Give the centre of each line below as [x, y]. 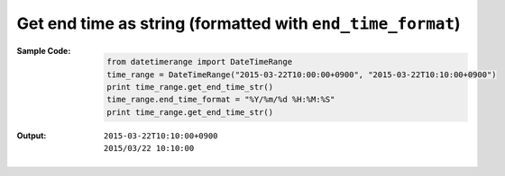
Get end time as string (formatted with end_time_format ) [239, 23]
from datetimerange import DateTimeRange [200, 62]
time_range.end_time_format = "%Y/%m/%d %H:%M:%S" [221, 100]
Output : [32, 136]
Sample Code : [44, 50]
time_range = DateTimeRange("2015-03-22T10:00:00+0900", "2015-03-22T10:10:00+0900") [302, 75]
